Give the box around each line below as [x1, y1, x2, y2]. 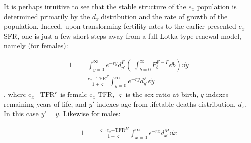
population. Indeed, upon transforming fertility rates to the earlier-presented [4, 21, 236, 31]
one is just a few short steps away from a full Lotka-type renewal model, [21, 30, 241, 41]
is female [60, 89, 87, 99]
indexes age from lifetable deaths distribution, [97, 98, 236, 109]
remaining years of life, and [4, 98, 87, 109]
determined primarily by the [4, 11, 90, 21]
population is [197, 1, 237, 11]
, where [4, 89, 26, 99]
